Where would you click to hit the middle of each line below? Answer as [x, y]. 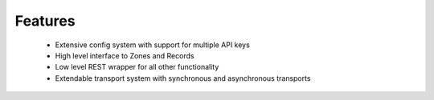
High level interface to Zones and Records [125, 55]
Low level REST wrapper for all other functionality [137, 67]
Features [45, 21]
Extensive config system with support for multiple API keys [153, 45]
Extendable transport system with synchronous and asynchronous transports [183, 78]
